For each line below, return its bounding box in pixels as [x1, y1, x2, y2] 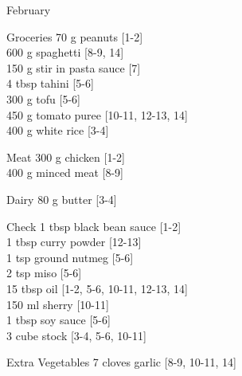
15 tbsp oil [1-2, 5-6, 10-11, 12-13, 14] [6, 280, 188, 296]
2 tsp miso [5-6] [6, 264, 82, 281]
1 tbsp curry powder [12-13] [6, 233, 142, 250]
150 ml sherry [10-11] [6, 296, 109, 312]
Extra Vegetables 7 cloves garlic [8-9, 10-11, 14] [6, 354, 236, 370]
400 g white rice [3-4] [6, 122, 109, 139]
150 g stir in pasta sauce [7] [6, 59, 141, 76]
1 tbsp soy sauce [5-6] [6, 311, 111, 328]
